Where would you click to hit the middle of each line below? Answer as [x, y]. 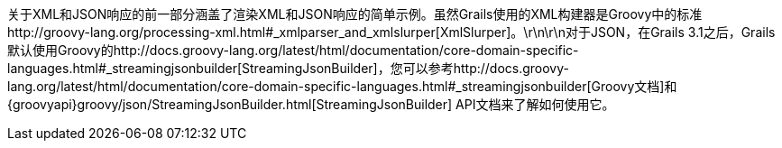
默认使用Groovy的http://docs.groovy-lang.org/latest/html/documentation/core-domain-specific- [293, 50]
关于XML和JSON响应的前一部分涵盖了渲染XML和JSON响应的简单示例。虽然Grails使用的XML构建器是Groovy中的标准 [355, 14]
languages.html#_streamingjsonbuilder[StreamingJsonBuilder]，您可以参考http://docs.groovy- [288, 68]
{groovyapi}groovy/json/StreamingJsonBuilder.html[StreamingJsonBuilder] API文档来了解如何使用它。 [311, 104]
